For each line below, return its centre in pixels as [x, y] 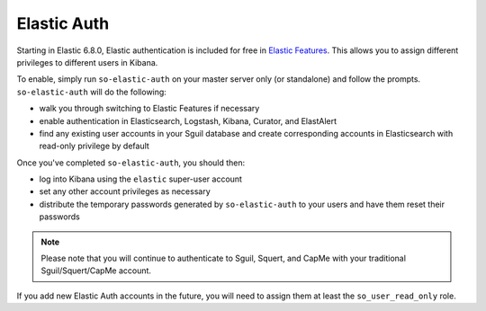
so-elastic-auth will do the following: [91, 92]
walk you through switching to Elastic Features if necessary [149, 109]
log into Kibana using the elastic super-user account [141, 179]
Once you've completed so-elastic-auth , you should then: [131, 163]
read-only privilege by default [94, 146]
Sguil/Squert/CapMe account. [96, 271]
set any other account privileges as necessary [125, 191]
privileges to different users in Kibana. [87, 62]
